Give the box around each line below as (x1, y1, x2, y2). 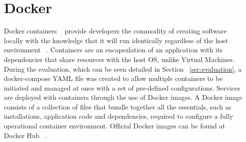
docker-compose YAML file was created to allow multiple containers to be (4, 73, 223, 83)
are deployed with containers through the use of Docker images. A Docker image (4, 92, 243, 102)
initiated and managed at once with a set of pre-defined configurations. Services (4, 82, 241, 93)
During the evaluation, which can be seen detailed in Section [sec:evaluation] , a (4, 63, 242, 74)
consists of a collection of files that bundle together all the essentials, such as (4, 101, 231, 111)
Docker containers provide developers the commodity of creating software (4, 26, 227, 36)
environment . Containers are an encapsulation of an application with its (4, 45, 223, 55)
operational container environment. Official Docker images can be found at (4, 121, 225, 131)
